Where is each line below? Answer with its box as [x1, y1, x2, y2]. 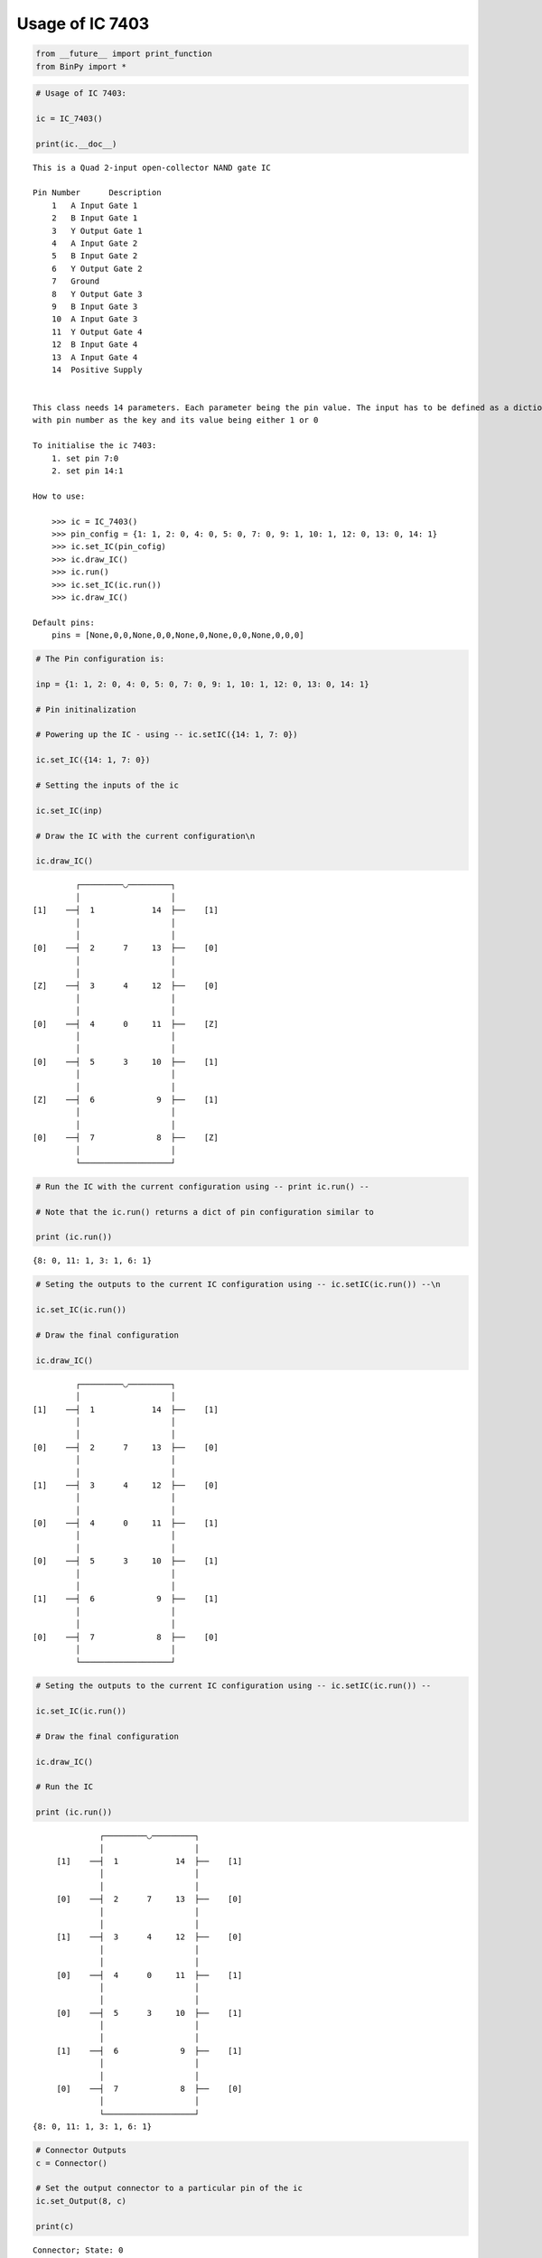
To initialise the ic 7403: [33, 441, 157, 451]
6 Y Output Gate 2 [51, 263, 143, 274]
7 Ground [51, 276, 100, 286]
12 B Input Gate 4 [51, 340, 138, 350]
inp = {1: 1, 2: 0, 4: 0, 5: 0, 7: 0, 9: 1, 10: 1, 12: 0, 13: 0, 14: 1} [35, 678, 369, 689]
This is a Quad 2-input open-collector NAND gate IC [33, 163, 271, 173]
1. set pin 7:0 [51, 453, 119, 463]
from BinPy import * [35, 61, 126, 71]
